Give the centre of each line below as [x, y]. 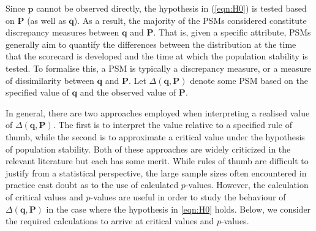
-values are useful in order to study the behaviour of [188, 196]
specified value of [37, 92]
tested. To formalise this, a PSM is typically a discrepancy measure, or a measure [159, 68]
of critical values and [44, 196]
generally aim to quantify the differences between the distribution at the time [151, 44]
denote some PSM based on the [249, 80]
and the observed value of [128, 92]
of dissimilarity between [50, 80]
